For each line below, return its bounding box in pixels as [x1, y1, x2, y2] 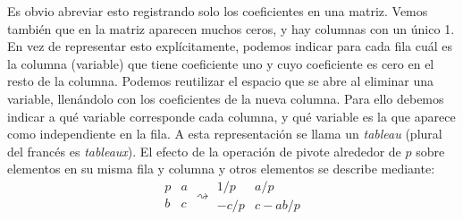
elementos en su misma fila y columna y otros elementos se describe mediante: [7, 159, 435, 178]
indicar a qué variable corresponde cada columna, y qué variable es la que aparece [7, 106, 456, 125]
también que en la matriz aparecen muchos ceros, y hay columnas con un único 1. [7, 19, 455, 38]
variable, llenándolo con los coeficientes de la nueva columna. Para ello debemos [7, 89, 444, 107]
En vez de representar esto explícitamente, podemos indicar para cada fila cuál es [7, 37, 453, 55]
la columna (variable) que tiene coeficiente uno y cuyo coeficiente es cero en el [7, 54, 434, 72]
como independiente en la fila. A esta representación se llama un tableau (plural [7, 124, 442, 143]
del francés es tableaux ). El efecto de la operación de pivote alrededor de [7, 141, 401, 160]
